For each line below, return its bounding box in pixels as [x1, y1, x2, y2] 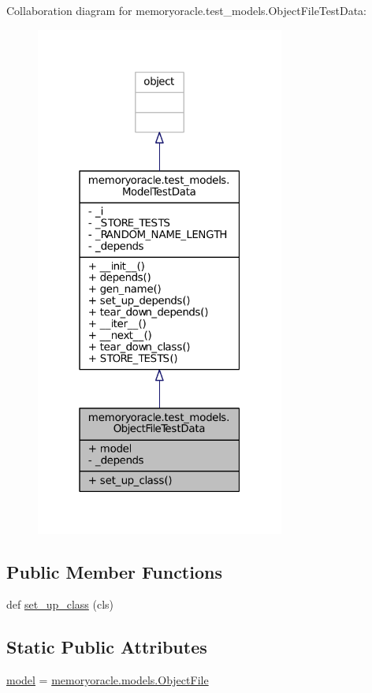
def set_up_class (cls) [6, 596, 114, 613]
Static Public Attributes [6, 635, 207, 659]
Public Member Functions [6, 559, 222, 583]
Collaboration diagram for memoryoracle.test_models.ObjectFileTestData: [6, 2, 367, 18]
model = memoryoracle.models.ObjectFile [6, 672, 209, 688]
